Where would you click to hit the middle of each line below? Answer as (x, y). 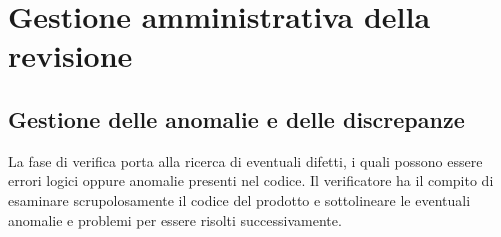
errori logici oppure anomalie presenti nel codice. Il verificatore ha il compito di (251, 180)
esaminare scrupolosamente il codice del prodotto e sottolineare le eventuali (239, 199)
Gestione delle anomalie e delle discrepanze (236, 118)
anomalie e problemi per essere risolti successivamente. (175, 219)
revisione (70, 55)
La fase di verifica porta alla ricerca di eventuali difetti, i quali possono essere (245, 160)
